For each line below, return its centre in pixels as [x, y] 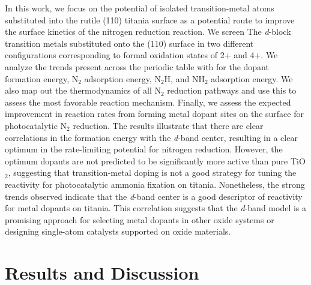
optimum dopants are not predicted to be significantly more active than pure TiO [155, 160]
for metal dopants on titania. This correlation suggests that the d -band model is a [156, 208]
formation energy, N [42, 78]
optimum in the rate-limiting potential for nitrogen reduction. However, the [144, 149]
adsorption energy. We [252, 78]
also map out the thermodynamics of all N [83, 90]
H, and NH [184, 78]
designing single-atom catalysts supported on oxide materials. [118, 231]
